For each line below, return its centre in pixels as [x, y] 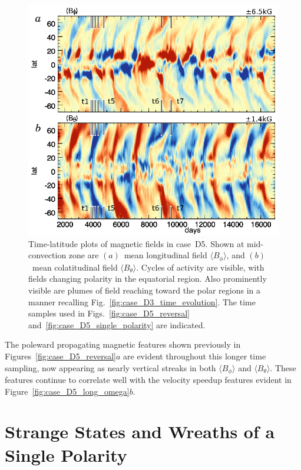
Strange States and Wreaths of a [140, 431]
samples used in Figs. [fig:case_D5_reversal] [109, 313]
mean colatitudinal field [75, 267]
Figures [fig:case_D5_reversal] [60, 356]
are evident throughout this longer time [195, 356]
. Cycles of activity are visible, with [200, 267]
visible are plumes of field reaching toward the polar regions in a [144, 290]
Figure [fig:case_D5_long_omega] [67, 391]
